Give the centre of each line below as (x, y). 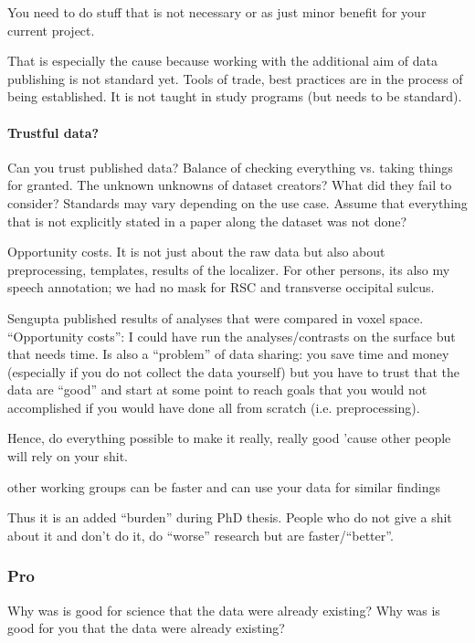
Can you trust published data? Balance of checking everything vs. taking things (230, 167)
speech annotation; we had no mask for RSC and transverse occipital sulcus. (221, 287)
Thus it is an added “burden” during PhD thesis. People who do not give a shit (230, 517)
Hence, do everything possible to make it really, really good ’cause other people (229, 438)
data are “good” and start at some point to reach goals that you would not (217, 390)
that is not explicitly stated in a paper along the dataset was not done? (207, 221)
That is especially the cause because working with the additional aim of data (222, 61)
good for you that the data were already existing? (146, 628)
